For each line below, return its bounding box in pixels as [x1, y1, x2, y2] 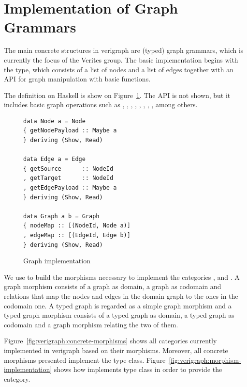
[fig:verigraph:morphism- [169, 355, 241, 365]
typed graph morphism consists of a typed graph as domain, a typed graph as [4, 310, 234, 320]
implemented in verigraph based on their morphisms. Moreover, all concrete [4, 345, 228, 355]
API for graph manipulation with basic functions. [4, 74, 151, 84]
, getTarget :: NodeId [23, 175, 114, 182]
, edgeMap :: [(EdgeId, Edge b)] [23, 232, 131, 239]
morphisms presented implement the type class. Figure [4, 355, 166, 365]
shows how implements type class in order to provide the [54, 364, 222, 374]
